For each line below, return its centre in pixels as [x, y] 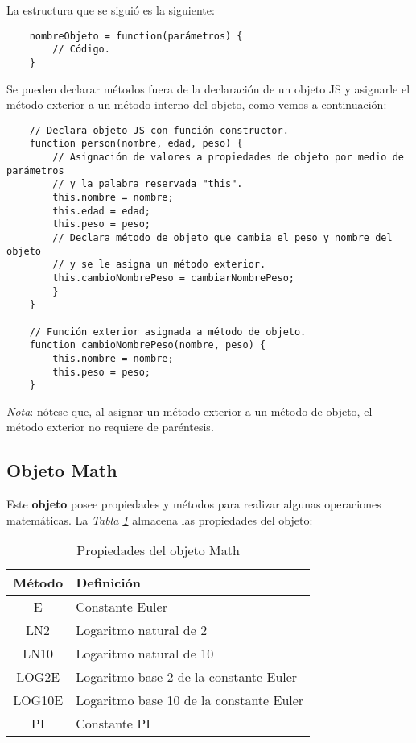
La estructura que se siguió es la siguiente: [111, 10]
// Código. [81, 50]
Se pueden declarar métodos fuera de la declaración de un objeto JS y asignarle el [208, 88]
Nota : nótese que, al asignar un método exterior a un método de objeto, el [189, 411]
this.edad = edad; [101, 211]
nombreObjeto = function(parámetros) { [136, 36]
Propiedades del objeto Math [158, 550]
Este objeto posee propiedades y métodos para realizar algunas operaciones [194, 504]
